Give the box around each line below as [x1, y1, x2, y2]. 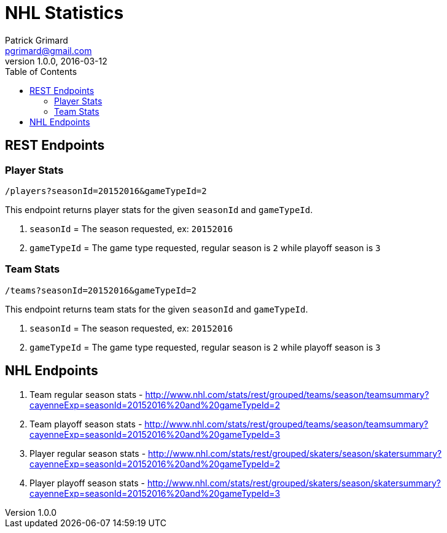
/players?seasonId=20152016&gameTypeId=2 [5, 185, 207, 196]
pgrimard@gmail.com [5, 45, 92, 56]
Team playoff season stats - [29, 418, 142, 429]
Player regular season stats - [29, 448, 146, 459]
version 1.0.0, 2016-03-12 [5, 55, 107, 66]
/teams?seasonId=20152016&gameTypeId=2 [5, 285, 196, 295]
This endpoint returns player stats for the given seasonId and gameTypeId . [5, 204, 313, 215]
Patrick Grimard [5, 34, 68, 45]
